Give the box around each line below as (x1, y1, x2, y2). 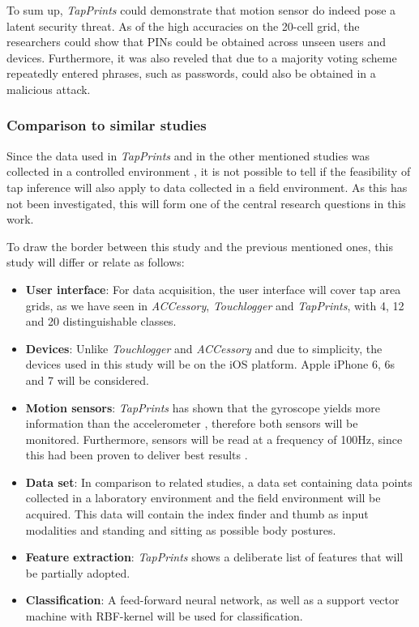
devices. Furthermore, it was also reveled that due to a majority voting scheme (6, 49, 397, 66)
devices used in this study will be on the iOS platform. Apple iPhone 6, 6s (25, 356, 395, 373)
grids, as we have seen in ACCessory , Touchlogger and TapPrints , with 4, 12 (25, 296, 404, 313)
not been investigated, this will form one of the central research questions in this (6, 194, 406, 211)
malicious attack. (6, 80, 91, 97)
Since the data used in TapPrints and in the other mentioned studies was (6, 147, 370, 164)
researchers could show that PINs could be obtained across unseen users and (6, 33, 387, 50)
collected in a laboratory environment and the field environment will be (25, 489, 381, 506)
